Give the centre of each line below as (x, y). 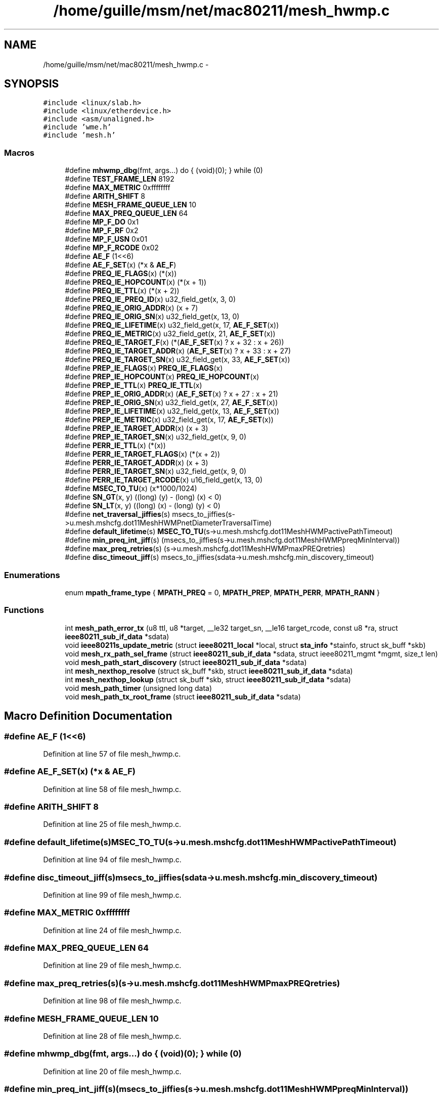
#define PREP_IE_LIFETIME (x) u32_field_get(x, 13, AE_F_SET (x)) (172, 411)
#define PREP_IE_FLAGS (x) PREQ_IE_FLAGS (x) (144, 368)
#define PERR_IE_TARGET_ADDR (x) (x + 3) (137, 463)
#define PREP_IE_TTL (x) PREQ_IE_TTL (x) (134, 385)
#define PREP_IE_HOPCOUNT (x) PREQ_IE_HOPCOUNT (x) (162, 377)
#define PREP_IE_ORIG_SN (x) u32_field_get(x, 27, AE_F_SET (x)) (171, 403)
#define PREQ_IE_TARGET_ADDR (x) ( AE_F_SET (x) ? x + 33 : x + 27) (178, 351)
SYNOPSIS (32, 84)
